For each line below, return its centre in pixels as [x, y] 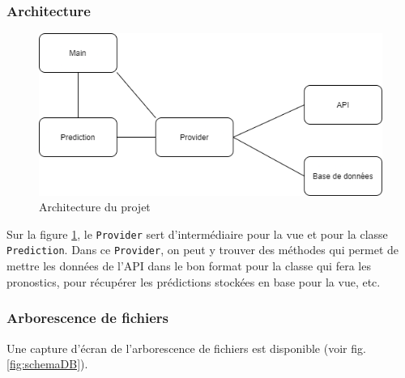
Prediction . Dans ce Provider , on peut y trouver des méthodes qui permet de [203, 250]
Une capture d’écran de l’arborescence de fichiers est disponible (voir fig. [186, 348]
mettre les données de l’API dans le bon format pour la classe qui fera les [189, 266]
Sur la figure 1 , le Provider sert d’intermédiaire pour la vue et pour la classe [197, 234]
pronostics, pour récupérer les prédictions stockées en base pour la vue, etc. [194, 281]
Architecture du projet [95, 207]
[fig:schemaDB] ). [47, 364]
